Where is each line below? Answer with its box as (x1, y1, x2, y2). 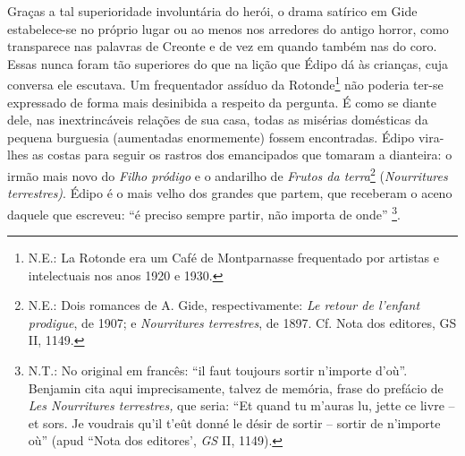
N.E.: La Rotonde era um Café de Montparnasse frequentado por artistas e (28, 248, 439, 267)
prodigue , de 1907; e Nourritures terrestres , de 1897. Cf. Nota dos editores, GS (28, 313, 457, 331)
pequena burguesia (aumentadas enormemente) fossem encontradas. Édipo (7, 127, 415, 146)
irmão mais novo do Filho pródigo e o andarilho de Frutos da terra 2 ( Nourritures (7, 164, 448, 185)
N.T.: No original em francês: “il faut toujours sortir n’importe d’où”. (28, 361, 408, 380)
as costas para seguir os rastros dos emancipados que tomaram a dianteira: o (32, 145, 452, 164)
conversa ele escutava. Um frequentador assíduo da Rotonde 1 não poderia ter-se (7, 73, 444, 94)
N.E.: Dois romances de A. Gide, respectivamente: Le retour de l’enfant (28, 296, 420, 314)
